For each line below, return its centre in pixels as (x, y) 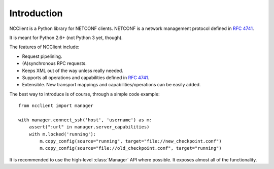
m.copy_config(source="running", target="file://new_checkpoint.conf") (131, 141)
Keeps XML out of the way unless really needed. (73, 71)
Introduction (36, 13)
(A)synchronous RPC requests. (54, 63)
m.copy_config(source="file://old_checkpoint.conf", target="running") (131, 148)
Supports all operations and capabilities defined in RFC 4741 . (86, 77)
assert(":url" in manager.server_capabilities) (89, 127)
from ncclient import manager (56, 106)
